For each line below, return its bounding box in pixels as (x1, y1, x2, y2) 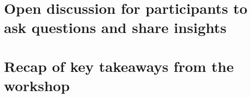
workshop (4, 75, 70, 95)
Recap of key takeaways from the (4, 56, 234, 76)
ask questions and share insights (4, 17, 227, 37)
